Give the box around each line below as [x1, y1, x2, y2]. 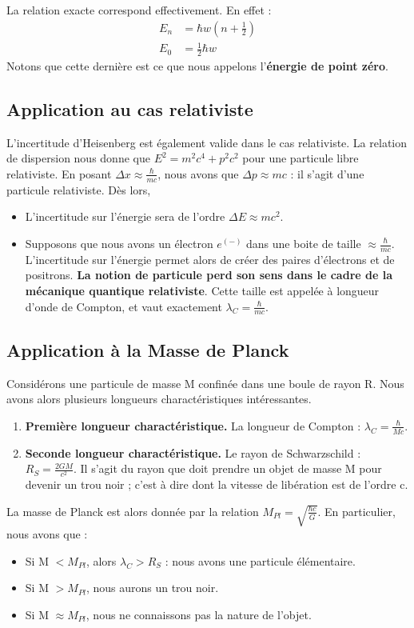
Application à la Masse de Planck [6, 337, 289, 362]
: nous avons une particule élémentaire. [165, 552, 356, 569]
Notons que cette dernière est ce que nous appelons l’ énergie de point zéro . [6, 58, 388, 74]
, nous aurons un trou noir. [86, 579, 219, 596]
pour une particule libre [242, 150, 359, 166]
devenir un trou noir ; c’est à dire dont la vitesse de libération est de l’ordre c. [25, 476, 408, 493]
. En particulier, [317, 502, 396, 519]
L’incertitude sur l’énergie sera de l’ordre [25, 208, 225, 225]
